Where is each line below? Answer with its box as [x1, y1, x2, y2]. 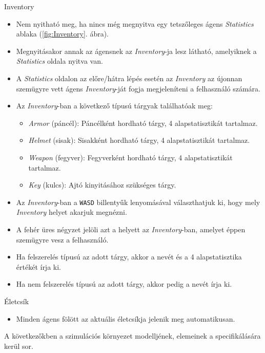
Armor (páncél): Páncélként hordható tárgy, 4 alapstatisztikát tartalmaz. [28, 117, 258, 128]
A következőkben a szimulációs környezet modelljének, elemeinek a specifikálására [4, 330, 261, 341]
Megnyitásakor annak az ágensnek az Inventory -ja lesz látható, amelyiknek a [16, 45, 257, 56]
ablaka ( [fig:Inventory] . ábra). [16, 28, 109, 39]
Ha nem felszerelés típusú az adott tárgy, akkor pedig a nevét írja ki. [16, 278, 232, 289]
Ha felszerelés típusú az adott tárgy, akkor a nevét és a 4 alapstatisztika [16, 251, 242, 262]
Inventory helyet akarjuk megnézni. [16, 207, 127, 217]
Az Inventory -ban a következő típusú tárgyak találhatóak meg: [16, 100, 213, 111]
